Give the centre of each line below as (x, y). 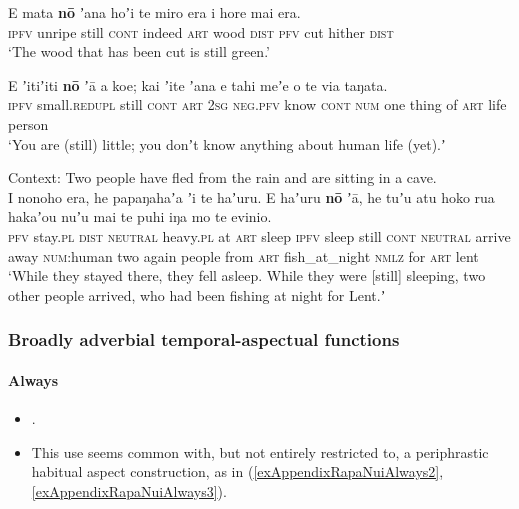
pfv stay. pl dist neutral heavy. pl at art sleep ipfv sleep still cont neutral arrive (259, 235)
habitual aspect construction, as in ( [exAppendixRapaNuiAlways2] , (237, 471)
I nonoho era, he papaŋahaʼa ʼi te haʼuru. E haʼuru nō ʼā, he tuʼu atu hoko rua (251, 196)
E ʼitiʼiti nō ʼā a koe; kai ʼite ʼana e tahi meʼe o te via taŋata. (198, 84)
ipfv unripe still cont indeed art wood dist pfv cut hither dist (201, 31)
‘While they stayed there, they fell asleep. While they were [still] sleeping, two (247, 275)
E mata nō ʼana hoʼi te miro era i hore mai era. (154, 12)
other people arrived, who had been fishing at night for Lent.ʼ (197, 294)
